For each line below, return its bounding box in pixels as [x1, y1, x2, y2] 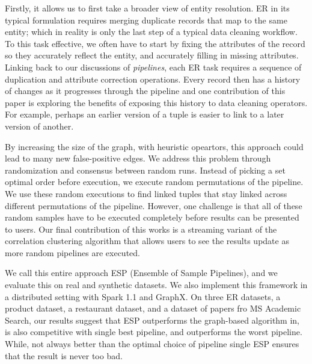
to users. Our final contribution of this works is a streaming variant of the [5, 222, 277, 235]
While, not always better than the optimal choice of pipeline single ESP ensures [5, 337, 299, 350]
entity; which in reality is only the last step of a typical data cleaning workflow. [5, 25, 298, 38]
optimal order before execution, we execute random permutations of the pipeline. [5, 175, 304, 188]
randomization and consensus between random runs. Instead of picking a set [5, 163, 286, 176]
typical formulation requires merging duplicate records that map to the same [5, 13, 287, 26]
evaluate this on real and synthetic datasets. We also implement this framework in [5, 278, 308, 291]
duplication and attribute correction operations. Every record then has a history [5, 72, 301, 85]
